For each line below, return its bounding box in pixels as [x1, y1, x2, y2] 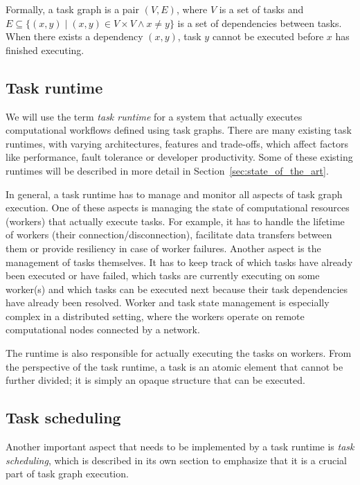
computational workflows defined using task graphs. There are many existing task [6, 123, 352, 137]
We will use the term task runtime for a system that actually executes [6, 109, 303, 123]
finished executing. [6, 42, 84, 57]
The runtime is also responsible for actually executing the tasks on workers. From [6, 346, 352, 360]
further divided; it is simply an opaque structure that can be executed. [6, 373, 305, 387]
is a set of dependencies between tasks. [177, 15, 342, 30]
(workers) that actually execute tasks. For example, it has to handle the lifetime [6, 213, 345, 228]
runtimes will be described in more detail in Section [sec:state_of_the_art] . [6, 163, 329, 177]
